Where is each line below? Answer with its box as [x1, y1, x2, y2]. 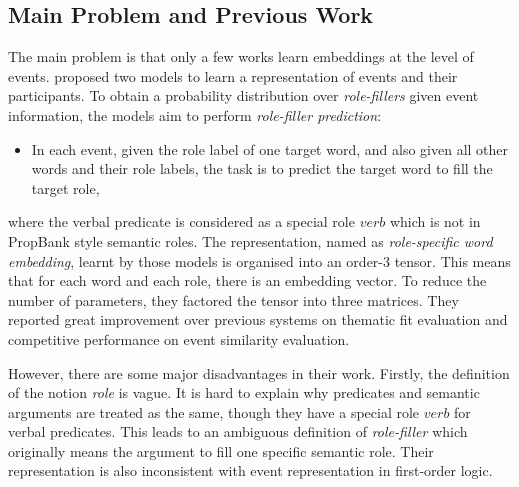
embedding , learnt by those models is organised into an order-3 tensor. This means [8, 250, 511, 271]
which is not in [389, 211, 481, 232]
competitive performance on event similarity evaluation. [8, 328, 350, 349]
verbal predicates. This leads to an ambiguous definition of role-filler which [8, 421, 468, 442]
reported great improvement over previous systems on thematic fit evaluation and [8, 309, 508, 330]
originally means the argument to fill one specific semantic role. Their [8, 440, 434, 461]
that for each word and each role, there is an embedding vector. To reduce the [8, 270, 487, 291]
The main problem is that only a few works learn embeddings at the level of [8, 46, 474, 67]
